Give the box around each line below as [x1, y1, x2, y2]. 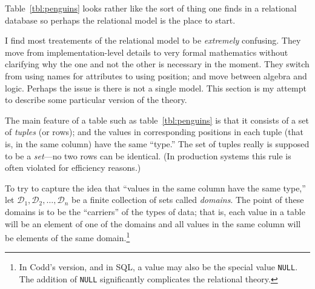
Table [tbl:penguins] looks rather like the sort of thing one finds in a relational [5, 2, 297, 14]
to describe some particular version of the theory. [5, 93, 187, 106]
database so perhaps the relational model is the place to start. [5, 13, 236, 26]
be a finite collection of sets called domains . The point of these [71, 193, 304, 206]
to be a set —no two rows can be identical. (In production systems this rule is [5, 149, 291, 162]
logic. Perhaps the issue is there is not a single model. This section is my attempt [5, 81, 307, 94]
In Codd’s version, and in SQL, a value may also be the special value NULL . [19, 261, 298, 273]
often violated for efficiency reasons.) [5, 161, 141, 174]
